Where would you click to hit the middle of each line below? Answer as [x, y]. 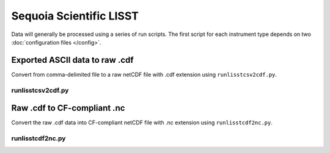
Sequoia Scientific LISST [75, 16]
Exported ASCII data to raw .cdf [72, 60]
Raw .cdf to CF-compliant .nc [68, 108]
